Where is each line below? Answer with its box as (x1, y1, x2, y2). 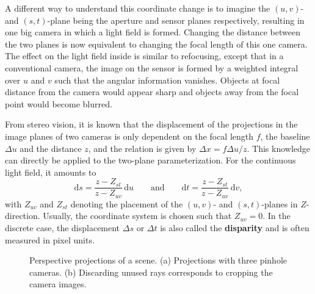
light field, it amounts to (5, 165, 96, 178)
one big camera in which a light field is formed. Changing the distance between (5, 26, 300, 38)
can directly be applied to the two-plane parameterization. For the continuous (5, 154, 296, 167)
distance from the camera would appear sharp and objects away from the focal (5, 85, 299, 98)
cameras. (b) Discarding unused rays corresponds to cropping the (29, 265, 273, 278)
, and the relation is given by (88, 142, 197, 154)
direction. (5, 209, 40, 222)
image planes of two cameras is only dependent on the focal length (5, 129, 254, 142)
